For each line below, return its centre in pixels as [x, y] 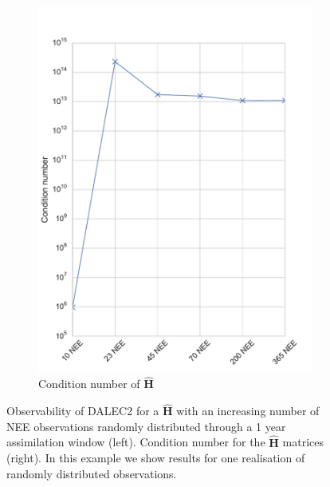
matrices [303, 442]
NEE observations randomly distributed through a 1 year [146, 426]
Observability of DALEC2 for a [83, 411]
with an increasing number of [248, 411]
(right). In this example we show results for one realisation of [156, 458]
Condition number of [89, 384]
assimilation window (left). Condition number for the [136, 442]
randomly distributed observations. [92, 473]
